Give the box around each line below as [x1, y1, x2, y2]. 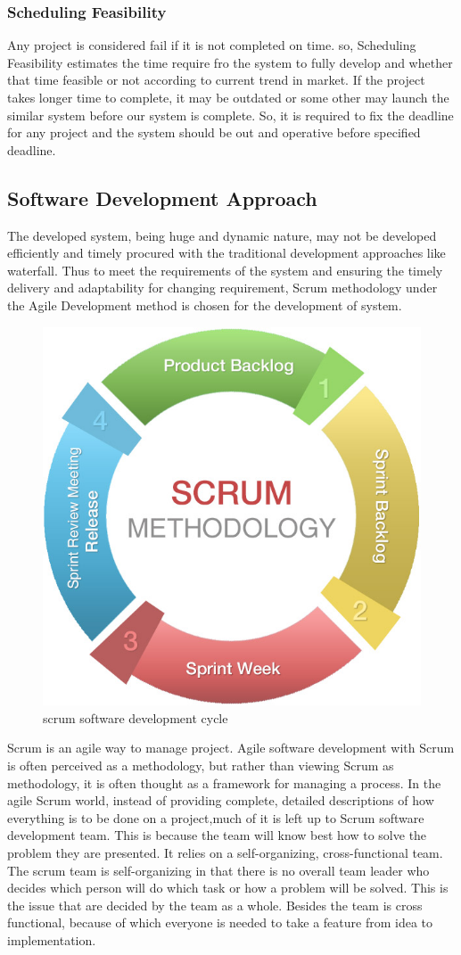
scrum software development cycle [43, 708, 228, 727]
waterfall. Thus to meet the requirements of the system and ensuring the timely [7, 260, 443, 279]
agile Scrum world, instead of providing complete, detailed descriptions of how [7, 791, 434, 810]
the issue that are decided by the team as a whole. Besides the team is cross [7, 895, 423, 914]
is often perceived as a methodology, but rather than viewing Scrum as [7, 756, 394, 775]
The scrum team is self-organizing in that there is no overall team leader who [7, 860, 430, 879]
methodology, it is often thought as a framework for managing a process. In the [7, 773, 441, 792]
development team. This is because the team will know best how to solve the [7, 826, 427, 844]
